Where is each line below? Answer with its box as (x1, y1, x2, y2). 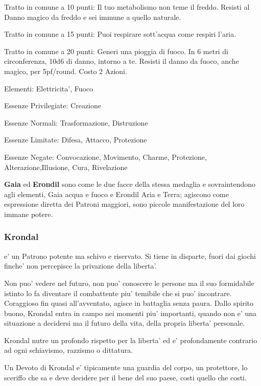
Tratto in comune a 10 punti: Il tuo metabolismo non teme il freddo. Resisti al (4, 2, 250, 12)
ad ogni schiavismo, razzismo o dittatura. (4, 345, 133, 355)
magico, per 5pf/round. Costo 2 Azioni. (4, 65, 127, 76)
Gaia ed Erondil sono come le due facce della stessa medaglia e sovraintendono (4, 179, 256, 189)
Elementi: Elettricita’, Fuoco (4, 83, 93, 93)
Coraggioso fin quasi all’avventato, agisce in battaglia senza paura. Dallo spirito (4, 298, 253, 308)
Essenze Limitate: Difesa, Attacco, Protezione (4, 134, 147, 145)
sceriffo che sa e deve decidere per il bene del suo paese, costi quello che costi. (4, 372, 247, 382)
